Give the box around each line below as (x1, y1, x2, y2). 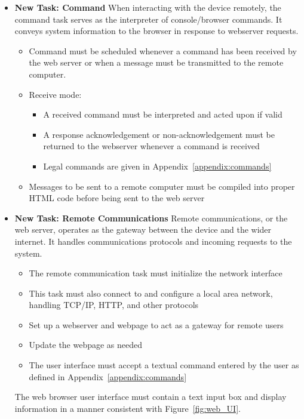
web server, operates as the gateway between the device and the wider (14, 223, 272, 236)
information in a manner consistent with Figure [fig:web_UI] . (14, 402, 241, 414)
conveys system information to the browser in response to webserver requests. (14, 24, 299, 37)
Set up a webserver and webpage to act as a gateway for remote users (29, 318, 284, 331)
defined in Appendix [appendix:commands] (29, 370, 187, 383)
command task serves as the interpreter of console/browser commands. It (14, 13, 282, 25)
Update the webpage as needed (29, 338, 143, 351)
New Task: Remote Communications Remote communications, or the (14, 211, 288, 224)
